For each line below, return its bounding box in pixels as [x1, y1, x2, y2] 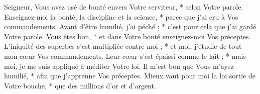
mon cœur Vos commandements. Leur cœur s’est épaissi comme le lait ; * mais [4, 50, 246, 61]
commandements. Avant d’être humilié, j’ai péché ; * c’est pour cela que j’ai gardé [4, 21, 256, 32]
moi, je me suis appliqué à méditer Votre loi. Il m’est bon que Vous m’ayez [4, 60, 234, 71]
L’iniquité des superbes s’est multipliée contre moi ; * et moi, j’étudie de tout [4, 41, 242, 51]
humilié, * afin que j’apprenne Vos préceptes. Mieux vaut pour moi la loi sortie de [4, 70, 255, 81]
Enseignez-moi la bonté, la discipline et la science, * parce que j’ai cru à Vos [4, 11, 238, 22]
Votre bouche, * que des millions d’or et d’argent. [4, 80, 156, 90]
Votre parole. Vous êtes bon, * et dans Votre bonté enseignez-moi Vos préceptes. [4, 31, 251, 41]
